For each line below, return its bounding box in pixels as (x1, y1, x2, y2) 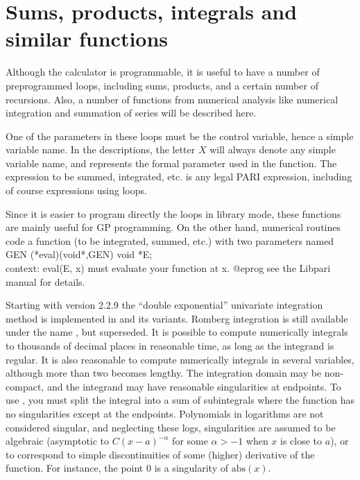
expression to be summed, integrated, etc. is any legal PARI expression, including (6, 169, 352, 184)
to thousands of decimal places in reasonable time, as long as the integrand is (6, 338, 334, 352)
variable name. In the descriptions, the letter (6, 142, 196, 157)
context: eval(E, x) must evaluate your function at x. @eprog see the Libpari (6, 261, 331, 275)
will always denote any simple (209, 142, 336, 157)
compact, (6, 379, 44, 393)
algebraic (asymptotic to (6, 434, 110, 448)
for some (172, 434, 208, 448)
